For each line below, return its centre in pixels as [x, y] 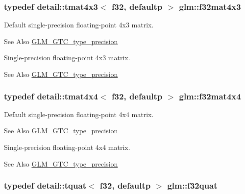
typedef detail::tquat [45, 185]
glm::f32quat [192, 185]
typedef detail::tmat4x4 [51, 96]
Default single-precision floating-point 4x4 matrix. [79, 114]
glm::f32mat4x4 [210, 96]
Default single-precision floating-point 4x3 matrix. [79, 25]
